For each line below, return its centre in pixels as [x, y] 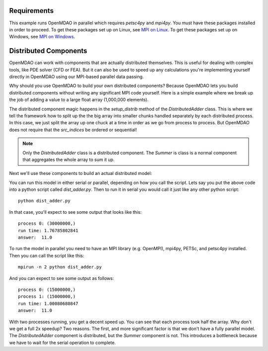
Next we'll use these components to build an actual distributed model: [81, 174]
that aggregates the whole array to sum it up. [68, 160]
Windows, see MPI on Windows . [42, 37]
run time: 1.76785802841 [48, 230]
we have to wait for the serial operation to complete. [63, 343]
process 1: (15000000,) [47, 297]
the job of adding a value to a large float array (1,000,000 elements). [79, 100]
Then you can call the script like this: [47, 256]
